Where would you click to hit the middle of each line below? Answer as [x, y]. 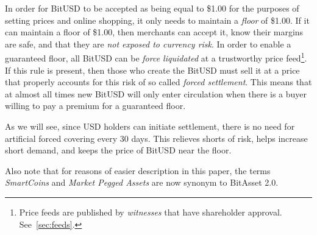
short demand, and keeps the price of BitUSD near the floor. [118, 150]
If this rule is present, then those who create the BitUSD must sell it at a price [152, 70]
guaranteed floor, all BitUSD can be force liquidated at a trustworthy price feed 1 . [156, 57]
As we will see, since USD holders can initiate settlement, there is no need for [150, 126]
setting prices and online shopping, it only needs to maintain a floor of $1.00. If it [157, 20]
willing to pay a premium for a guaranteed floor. [95, 106]
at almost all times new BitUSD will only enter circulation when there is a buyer [156, 93]
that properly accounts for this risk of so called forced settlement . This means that [158, 82]
